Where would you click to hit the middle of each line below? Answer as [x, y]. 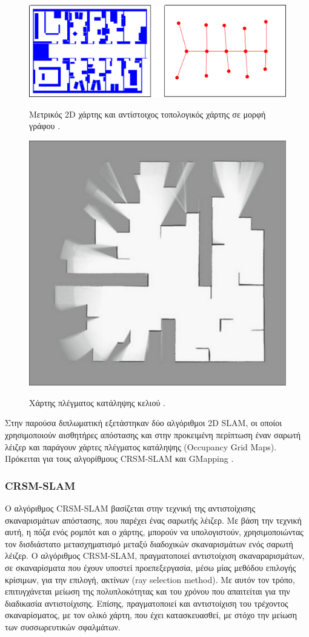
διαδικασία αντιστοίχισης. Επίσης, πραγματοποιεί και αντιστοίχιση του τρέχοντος [147, 603]
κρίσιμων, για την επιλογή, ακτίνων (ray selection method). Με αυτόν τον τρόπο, [150, 579]
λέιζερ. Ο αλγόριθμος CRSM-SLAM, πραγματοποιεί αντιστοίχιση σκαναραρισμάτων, [155, 555]
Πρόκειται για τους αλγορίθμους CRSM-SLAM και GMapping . [119, 459]
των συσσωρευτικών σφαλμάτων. [63, 627]
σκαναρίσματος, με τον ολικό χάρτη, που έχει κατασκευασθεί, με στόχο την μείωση [151, 615]
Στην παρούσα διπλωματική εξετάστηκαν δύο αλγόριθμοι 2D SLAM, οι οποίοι [144, 423]
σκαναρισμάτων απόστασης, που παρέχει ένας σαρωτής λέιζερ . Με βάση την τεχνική [153, 520]
